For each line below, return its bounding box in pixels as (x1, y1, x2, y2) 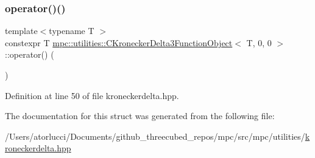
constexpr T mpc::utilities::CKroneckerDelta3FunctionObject (5, 36, 233, 49)
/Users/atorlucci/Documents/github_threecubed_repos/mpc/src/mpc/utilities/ (5, 129, 305, 142)
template (5, 24, 38, 37)
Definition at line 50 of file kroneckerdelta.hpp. (5, 89, 179, 101)
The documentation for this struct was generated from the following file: (5, 109, 275, 122)
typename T (49, 24, 94, 37)
